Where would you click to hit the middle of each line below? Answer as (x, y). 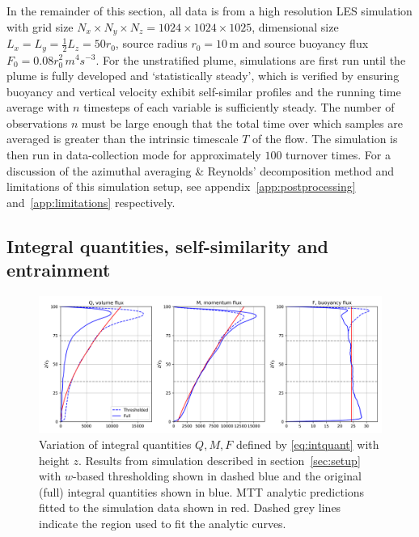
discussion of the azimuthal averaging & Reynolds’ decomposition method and (200, 170)
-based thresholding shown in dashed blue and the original (217, 476)
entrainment (59, 270)
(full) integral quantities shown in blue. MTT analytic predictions (202, 491)
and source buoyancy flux (305, 43)
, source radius (151, 43)
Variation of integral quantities (115, 444)
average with (38, 107)
